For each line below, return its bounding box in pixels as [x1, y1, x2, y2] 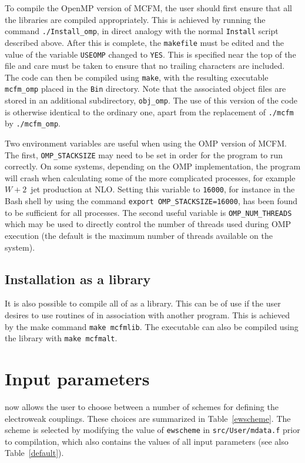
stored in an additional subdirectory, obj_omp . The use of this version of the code [5, 94, 297, 106]
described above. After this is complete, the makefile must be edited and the [5, 36, 284, 48]
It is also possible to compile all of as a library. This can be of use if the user [5, 297, 281, 309]
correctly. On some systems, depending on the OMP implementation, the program [5, 160, 301, 172]
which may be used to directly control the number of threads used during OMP [5, 218, 291, 230]
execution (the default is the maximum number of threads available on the [5, 229, 273, 242]
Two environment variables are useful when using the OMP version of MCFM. [5, 137, 287, 149]
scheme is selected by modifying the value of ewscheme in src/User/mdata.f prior [5, 424, 300, 436]
